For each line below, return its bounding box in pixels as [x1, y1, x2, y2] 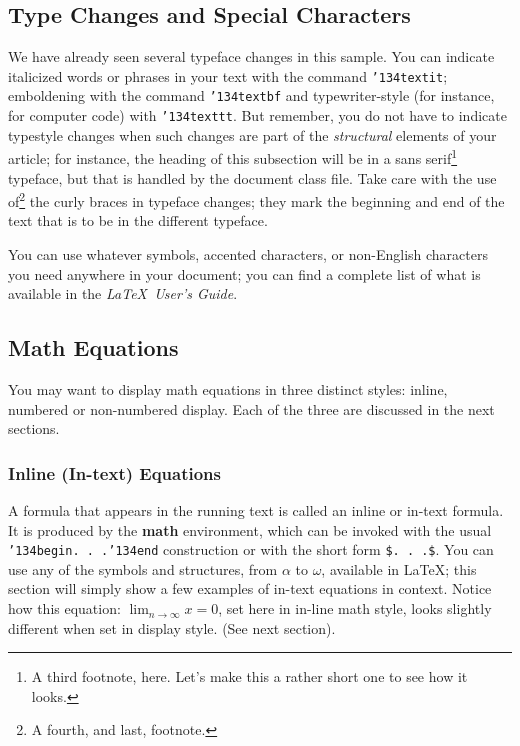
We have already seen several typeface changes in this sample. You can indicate [8, 46, 495, 67]
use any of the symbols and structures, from [8, 558, 278, 579]
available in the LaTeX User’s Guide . [8, 283, 238, 304]
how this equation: [8, 598, 121, 619]
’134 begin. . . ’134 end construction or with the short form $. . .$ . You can [8, 539, 494, 560]
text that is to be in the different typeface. [8, 210, 268, 231]
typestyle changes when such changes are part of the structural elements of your [8, 124, 497, 145]
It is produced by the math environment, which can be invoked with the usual [8, 519, 492, 540]
